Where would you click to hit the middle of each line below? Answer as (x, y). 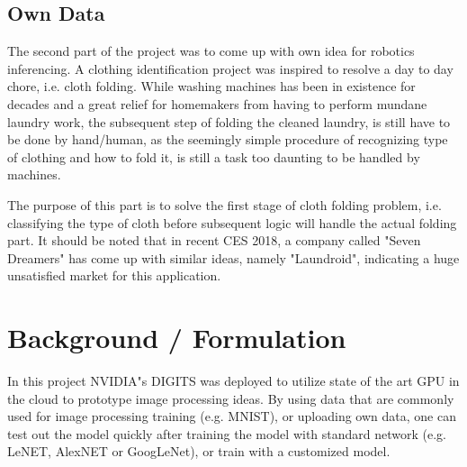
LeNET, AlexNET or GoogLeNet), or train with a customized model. (199, 451)
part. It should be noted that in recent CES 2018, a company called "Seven (214, 240)
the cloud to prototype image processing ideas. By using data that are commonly (231, 398)
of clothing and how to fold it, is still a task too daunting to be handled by (214, 156)
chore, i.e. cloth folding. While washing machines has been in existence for (211, 86)
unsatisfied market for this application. (114, 275)
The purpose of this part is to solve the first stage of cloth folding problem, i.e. (225, 204)
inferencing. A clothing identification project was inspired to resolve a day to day (230, 68)
